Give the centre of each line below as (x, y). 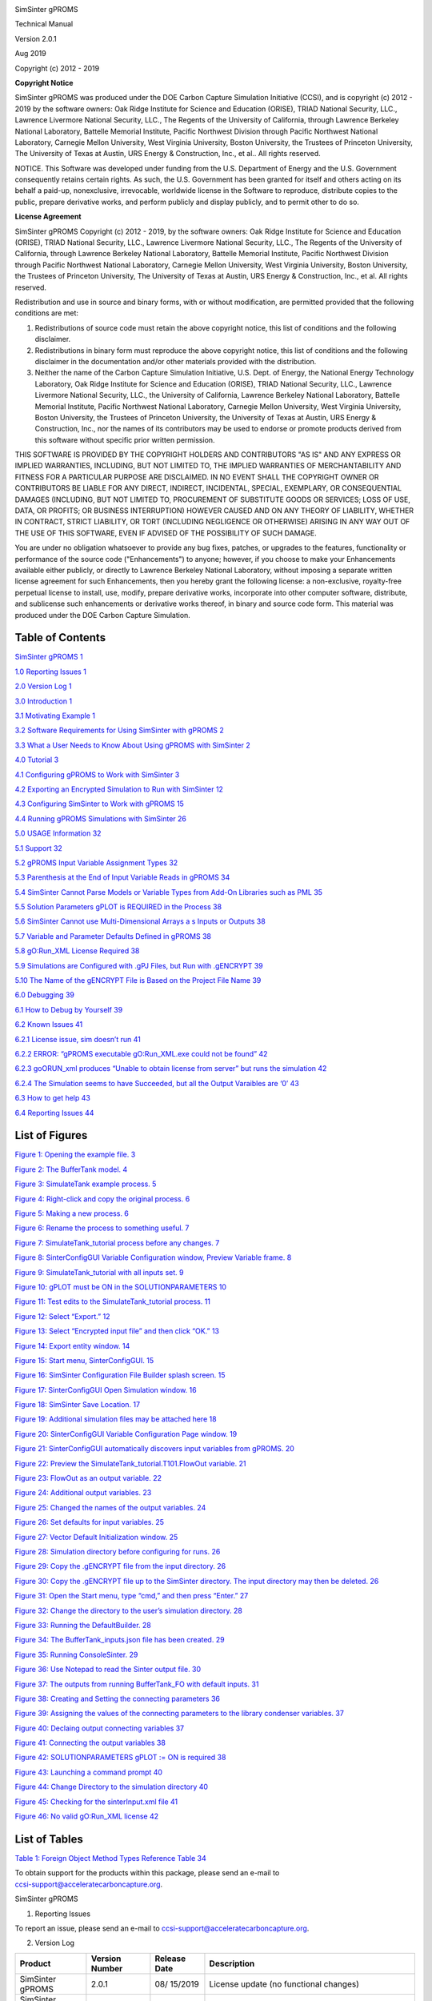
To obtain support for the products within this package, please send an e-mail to (147, 1873)
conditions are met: (47, 313)
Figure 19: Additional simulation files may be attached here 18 (116, 1419)
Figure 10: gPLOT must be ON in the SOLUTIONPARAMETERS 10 (121, 1287)
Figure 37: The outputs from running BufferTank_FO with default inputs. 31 (137, 1684)
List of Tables (49, 1839)
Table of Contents (60, 638)
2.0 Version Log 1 (43, 686)
